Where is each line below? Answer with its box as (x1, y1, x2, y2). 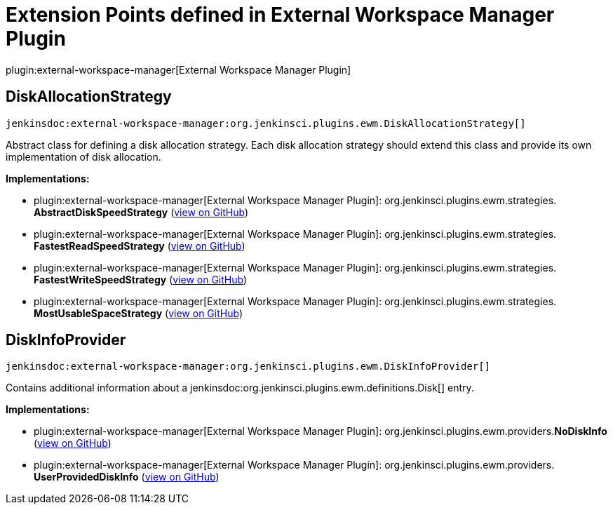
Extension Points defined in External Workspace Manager (6, 3, 555, 27)
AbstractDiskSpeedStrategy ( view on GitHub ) (34, 206, 249, 218)
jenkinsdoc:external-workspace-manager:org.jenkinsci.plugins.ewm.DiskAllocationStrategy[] (6, 117, 526, 129)
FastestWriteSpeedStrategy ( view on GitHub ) (34, 273, 248, 286)
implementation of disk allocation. (6, 150, 161, 163)
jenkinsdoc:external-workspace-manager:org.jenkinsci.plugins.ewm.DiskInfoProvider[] (6, 361, 491, 373)
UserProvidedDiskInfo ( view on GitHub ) (34, 471, 220, 483)
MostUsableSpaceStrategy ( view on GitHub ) (34, 307, 243, 319)
